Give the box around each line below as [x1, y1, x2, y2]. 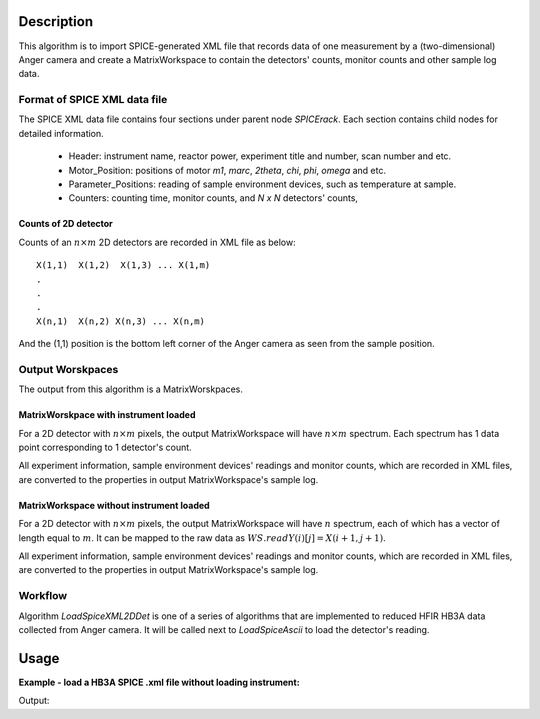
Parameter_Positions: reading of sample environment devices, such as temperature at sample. [68, 178, 457, 190]
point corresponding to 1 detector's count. [18, 441, 192, 454]
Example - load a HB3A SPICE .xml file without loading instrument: [18, 676, 300, 688]
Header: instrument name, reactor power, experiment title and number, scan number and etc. [68, 150, 452, 162]
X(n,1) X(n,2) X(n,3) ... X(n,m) [36, 315, 205, 327]
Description [18, 13, 94, 30]
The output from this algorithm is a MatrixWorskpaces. [18, 383, 244, 395]
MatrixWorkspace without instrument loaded [18, 499, 210, 511]
